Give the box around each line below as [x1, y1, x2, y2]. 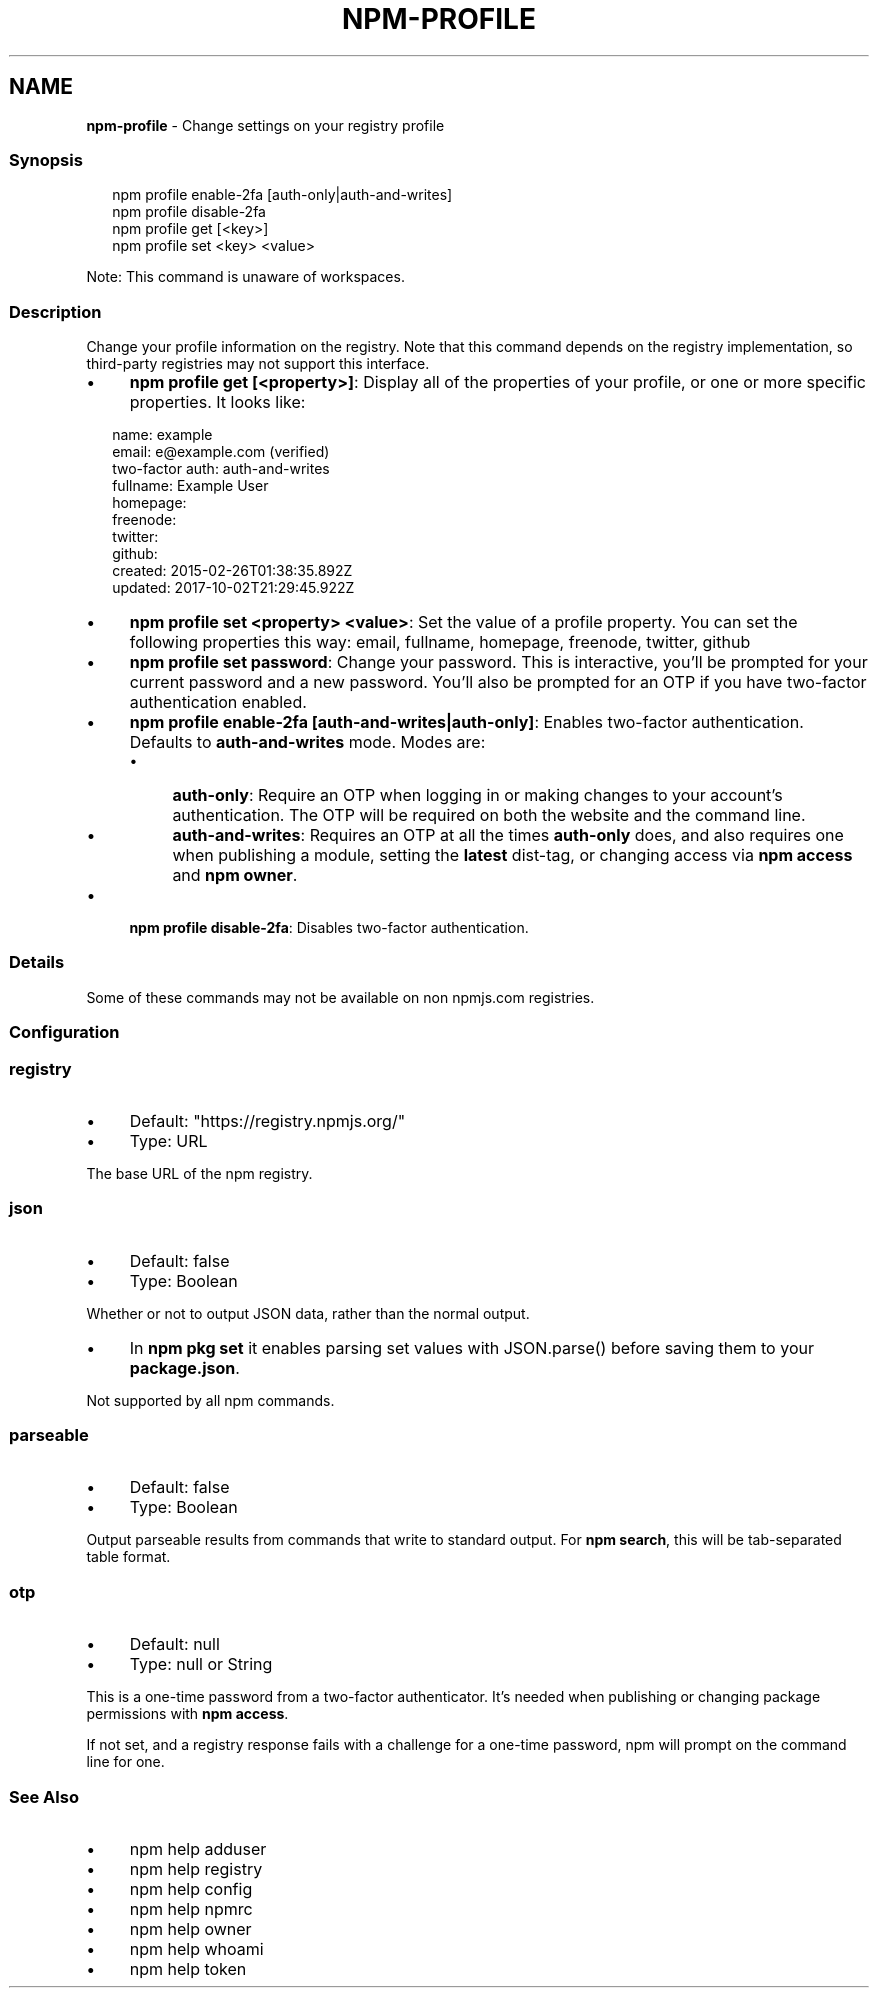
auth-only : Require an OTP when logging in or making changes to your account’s [172, 785, 783, 806]
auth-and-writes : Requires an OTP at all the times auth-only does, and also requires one [172, 825, 844, 846]
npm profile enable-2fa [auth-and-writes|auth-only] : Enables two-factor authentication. [129, 712, 804, 733]
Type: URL [129, 1130, 208, 1151]
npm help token [129, 1958, 247, 1979]
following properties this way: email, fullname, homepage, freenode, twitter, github [129, 632, 751, 653]
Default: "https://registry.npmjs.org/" [129, 1110, 406, 1131]
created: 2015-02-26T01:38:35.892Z [112, 562, 353, 580]
